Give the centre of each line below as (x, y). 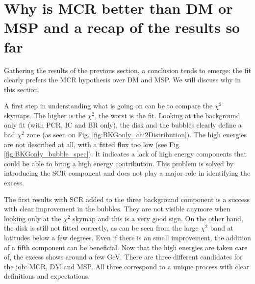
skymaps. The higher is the (45, 115)
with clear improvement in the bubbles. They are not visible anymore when (117, 209)
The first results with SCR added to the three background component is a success (127, 199)
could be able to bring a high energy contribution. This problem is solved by (119, 163)
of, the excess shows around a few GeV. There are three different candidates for (123, 257)
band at (222, 228)
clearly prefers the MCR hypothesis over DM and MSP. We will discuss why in (123, 80)
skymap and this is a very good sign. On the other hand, (158, 218)
